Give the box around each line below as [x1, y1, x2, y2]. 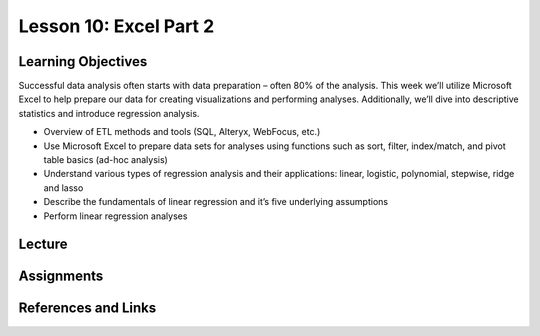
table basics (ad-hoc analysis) [43, 154, 169, 166]
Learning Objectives [18, 53, 148, 70]
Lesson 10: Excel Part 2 [18, 15, 215, 37]
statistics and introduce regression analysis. [18, 107, 200, 119]
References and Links [18, 300, 157, 317]
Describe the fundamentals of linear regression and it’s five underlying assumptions [43, 196, 389, 208]
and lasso [43, 181, 84, 194]
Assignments [18, 268, 104, 285]
